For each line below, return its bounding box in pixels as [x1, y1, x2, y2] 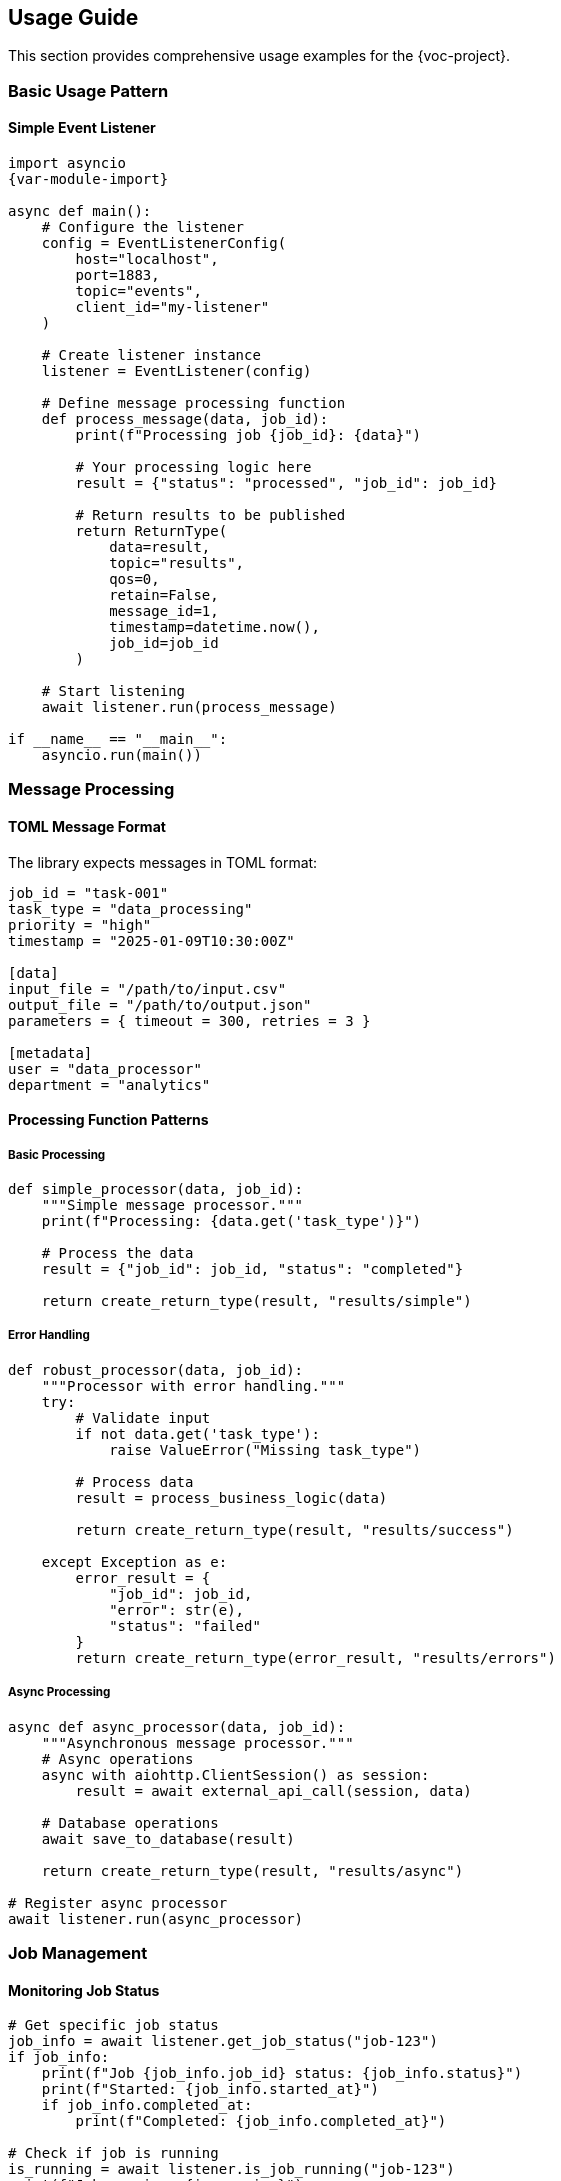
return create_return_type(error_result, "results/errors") [75, 1649, 556, 1666]
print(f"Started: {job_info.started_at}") [41, 2081, 379, 2098]
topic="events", [75, 283, 202, 300]
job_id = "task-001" [8, 884, 169, 901]
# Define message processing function [41, 395, 346, 412]
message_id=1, [109, 603, 219, 620]
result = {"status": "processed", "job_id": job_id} [75, 475, 497, 492]
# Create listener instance [41, 347, 261, 364]
